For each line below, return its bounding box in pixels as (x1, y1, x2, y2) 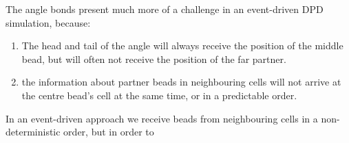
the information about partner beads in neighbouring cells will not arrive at (21, 75, 341, 89)
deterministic (6, 125, 61, 139)
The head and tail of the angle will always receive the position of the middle (21, 38, 343, 53)
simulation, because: (6, 15, 91, 29)
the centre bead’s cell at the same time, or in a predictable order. (21, 88, 297, 102)
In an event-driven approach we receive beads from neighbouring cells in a (6, 111, 318, 125)
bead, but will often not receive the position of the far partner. (21, 51, 286, 66)
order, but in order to (63, 125, 154, 139)
